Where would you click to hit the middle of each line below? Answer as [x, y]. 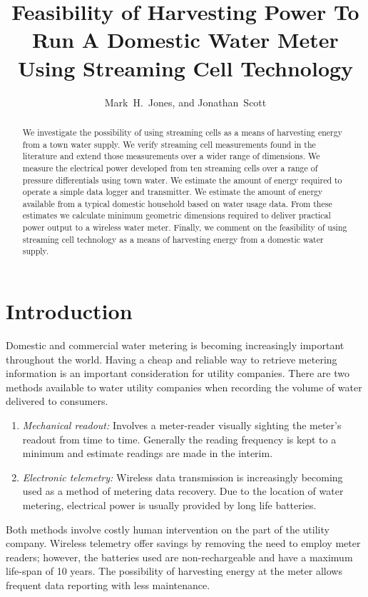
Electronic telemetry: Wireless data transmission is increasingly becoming [183, 477]
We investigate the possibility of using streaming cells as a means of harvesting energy [183, 132]
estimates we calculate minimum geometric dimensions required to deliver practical [177, 215]
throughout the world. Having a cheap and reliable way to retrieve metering [172, 359]
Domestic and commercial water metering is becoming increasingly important [175, 345]
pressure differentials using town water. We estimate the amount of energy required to [182, 180]
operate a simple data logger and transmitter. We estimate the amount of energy [173, 192]
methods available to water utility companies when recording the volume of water [184, 387]
